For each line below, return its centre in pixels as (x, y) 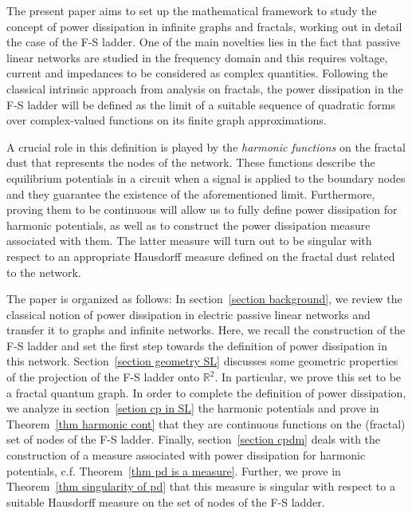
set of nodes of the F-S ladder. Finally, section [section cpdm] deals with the (194, 439)
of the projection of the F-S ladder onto (103, 377)
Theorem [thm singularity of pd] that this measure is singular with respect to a (201, 486)
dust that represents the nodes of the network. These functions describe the (191, 162)
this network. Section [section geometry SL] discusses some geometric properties (202, 361)
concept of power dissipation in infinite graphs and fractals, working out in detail (204, 26)
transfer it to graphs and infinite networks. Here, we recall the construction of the (206, 330)
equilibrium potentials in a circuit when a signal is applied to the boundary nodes (206, 178)
